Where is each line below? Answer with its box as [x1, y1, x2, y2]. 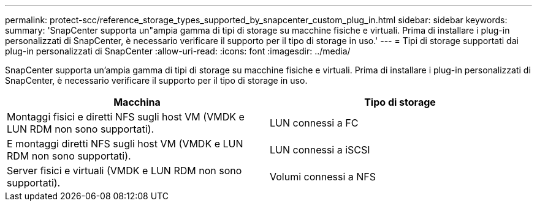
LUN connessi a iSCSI [270, 144, 370, 156]
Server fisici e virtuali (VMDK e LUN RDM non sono [7, 164, 242, 177]
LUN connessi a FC [270, 117, 359, 129]
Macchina [113, 96, 161, 108]
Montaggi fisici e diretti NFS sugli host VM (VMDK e [7, 111, 245, 123]
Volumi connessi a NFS [270, 171, 376, 183]
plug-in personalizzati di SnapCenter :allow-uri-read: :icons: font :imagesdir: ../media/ [5, 46, 351, 56]
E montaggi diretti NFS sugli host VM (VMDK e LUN [7, 138, 243, 150]
